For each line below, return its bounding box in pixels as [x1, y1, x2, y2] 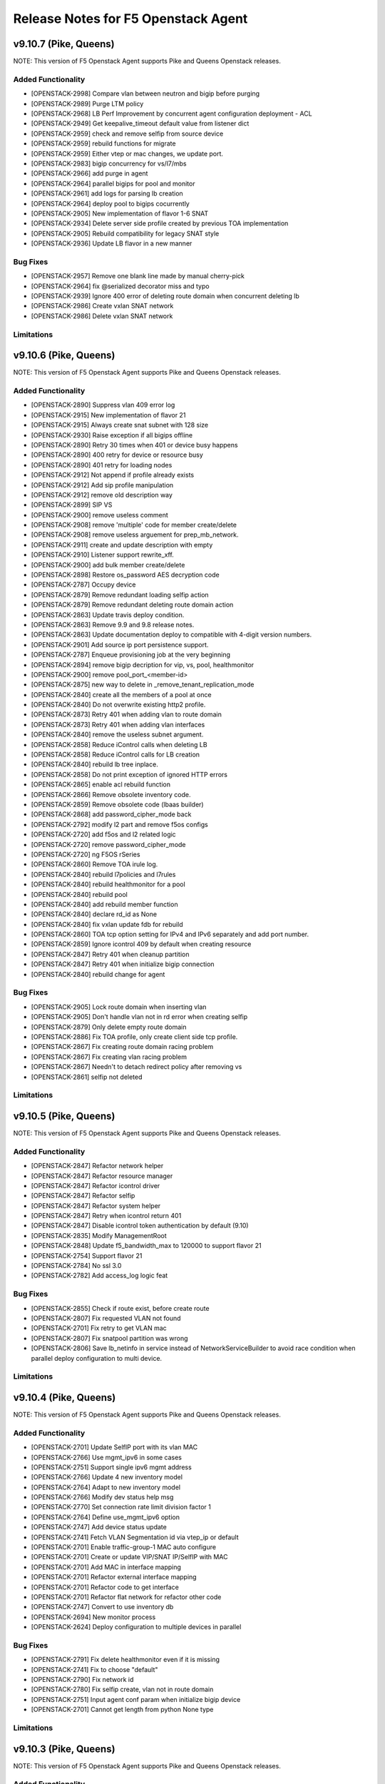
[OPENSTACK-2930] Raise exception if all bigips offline [31, 430, 193, 439]
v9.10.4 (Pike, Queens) [13, 1392, 116, 1404]
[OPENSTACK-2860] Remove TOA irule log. [31, 860, 158, 868]
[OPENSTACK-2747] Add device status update [31, 1523, 167, 1531]
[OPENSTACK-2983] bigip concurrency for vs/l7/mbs [31, 159, 187, 168]
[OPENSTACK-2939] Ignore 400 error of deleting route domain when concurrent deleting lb [31, 291, 299, 300]
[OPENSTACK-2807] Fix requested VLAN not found [31, 1314, 181, 1322]
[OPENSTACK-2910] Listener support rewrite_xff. [31, 550, 174, 559]
